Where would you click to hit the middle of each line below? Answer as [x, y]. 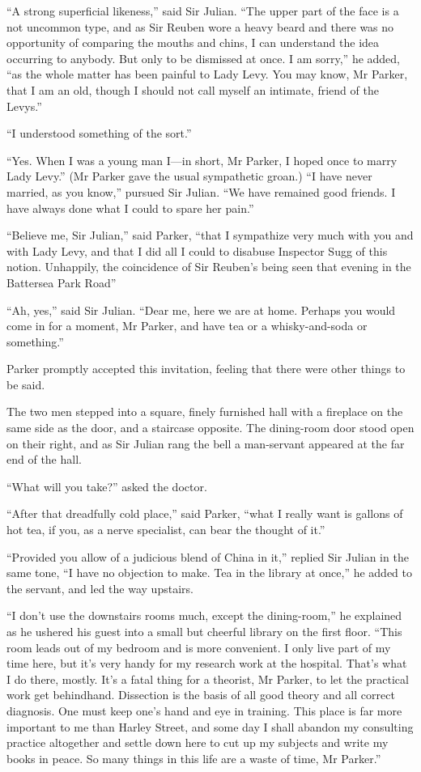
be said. [26, 384]
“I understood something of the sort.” [99, 133]
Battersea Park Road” [62, 282]
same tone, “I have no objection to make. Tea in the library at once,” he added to [210, 573]
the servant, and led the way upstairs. [100, 588]
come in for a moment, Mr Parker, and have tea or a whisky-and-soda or [187, 326]
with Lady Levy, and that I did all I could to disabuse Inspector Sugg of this [197, 250]
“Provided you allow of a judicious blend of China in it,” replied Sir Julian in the [208, 556]
